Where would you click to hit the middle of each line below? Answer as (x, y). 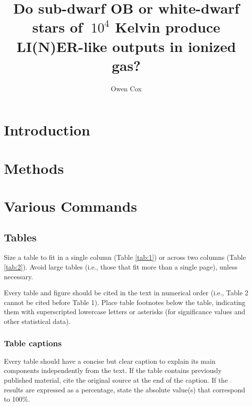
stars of (58, 27)
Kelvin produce (168, 27)
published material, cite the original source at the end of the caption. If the (116, 380)
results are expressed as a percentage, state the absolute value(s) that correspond (125, 389)
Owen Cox (126, 88)
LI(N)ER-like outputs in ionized (126, 46)
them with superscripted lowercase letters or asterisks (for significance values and (125, 312)
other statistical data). (37, 321)
